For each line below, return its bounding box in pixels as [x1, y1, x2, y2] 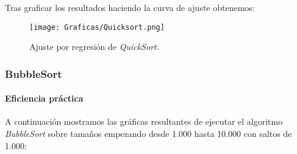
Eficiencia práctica [5, 92, 84, 105]
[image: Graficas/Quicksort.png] [29, 23, 165, 32]
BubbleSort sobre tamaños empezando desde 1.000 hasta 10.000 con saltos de [5, 127, 292, 140]
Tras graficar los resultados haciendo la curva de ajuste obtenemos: [5, 1, 255, 13]
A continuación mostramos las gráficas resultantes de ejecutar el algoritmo [5, 115, 283, 128]
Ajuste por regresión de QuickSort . [29, 40, 159, 53]
